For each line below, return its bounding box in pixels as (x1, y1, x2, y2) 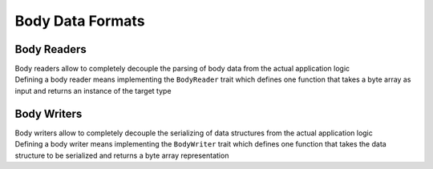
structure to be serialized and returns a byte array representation (14, 151, 229, 160)
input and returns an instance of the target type (14, 86, 172, 95)
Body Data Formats (14, 12, 145, 30)
